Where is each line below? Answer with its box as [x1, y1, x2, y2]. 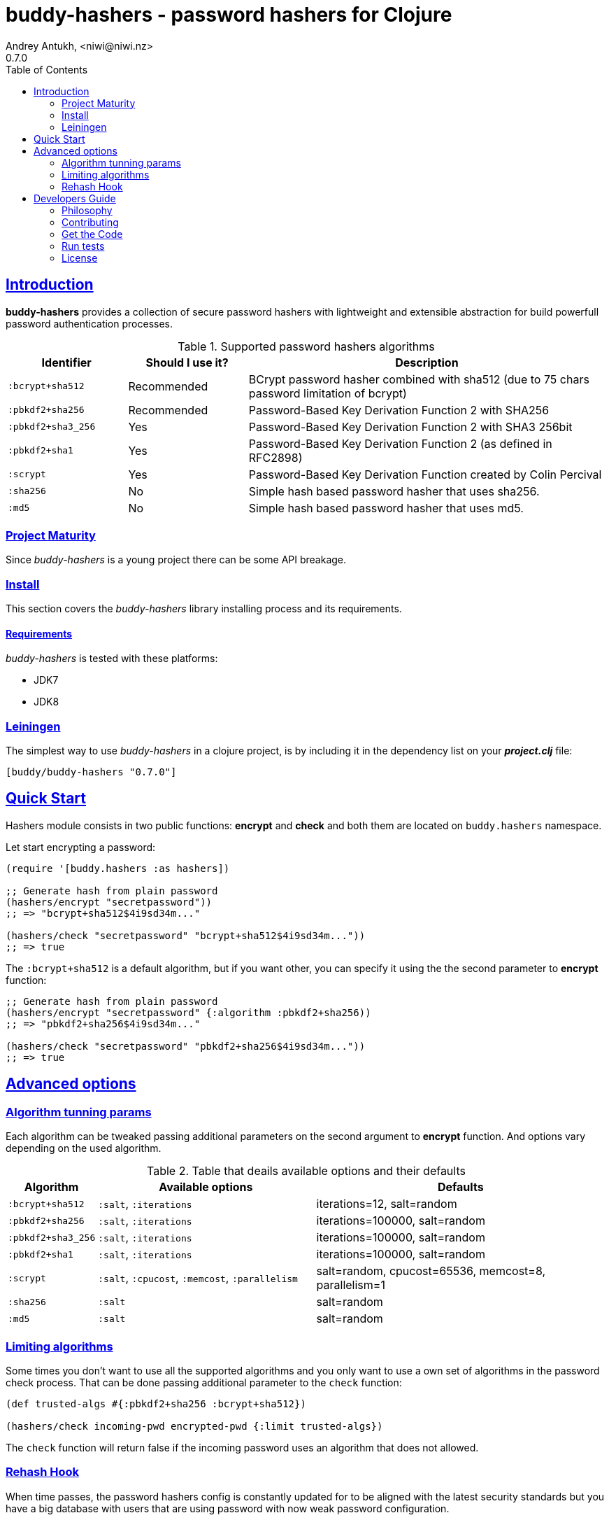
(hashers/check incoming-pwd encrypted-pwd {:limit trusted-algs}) [6, 1420, 383, 1432]
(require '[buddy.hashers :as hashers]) [6, 862, 230, 874]
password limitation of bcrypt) [248, 386, 407, 400]
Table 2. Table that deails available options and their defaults [147, 1164, 466, 1178]
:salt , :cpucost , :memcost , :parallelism [98, 1271, 298, 1286]
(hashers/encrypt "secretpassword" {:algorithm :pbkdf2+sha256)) [6, 1006, 371, 1018]
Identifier [41, 355, 92, 370]
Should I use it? [145, 355, 229, 370]
